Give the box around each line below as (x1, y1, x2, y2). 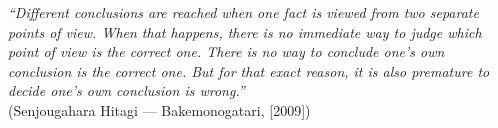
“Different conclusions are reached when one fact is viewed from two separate (8, 2, 479, 22)
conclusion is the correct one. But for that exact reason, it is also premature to (8, 60, 490, 81)
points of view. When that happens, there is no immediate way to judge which (8, 21, 482, 42)
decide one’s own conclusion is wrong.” (8, 80, 245, 101)
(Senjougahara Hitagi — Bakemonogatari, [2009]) (8, 99, 311, 120)
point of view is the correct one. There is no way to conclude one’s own (8, 41, 445, 62)
